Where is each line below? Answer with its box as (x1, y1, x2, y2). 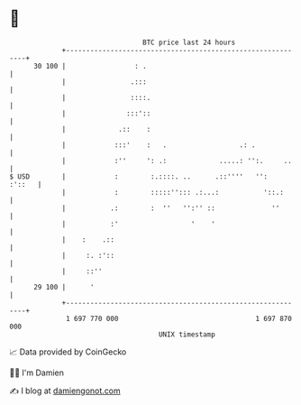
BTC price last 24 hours (142, 38, 236, 47)
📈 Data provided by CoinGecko (9, 346, 127, 357)
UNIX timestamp (158, 329, 216, 339)
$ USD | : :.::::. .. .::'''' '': (9, 171, 269, 181)
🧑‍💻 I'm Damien (9, 367, 65, 378)
